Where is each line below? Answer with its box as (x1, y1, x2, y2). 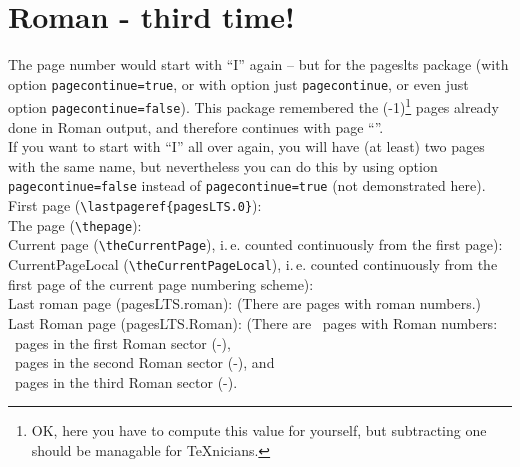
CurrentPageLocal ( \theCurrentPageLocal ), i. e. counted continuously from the (8, 254, 498, 275)
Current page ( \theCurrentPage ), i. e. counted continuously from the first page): (8, 234, 503, 255)
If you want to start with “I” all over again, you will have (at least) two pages (8, 136, 485, 157)
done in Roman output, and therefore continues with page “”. (8, 116, 384, 137)
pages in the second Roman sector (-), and (14, 352, 275, 373)
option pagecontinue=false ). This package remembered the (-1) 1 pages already (8, 94, 499, 118)
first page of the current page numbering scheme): (8, 273, 314, 294)
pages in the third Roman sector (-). (14, 371, 238, 392)
